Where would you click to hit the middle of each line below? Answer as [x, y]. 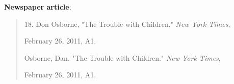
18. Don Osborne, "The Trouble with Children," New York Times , [127, 24]
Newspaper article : [38, 7]
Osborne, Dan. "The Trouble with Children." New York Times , [122, 57]
